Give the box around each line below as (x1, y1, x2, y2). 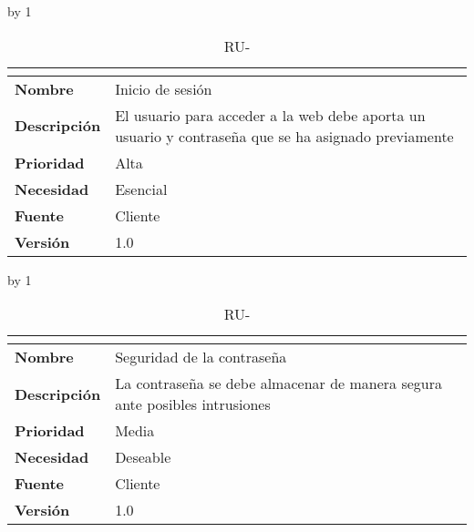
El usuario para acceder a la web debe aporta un (115, 104, 426, 126)
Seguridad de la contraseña (115, 346, 287, 368)
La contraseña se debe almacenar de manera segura (115, 373, 442, 394)
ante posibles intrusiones (115, 394, 271, 415)
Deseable (115, 446, 171, 468)
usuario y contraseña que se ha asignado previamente (115, 125, 454, 147)
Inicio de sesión (115, 77, 212, 99)
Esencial (115, 178, 168, 199)
